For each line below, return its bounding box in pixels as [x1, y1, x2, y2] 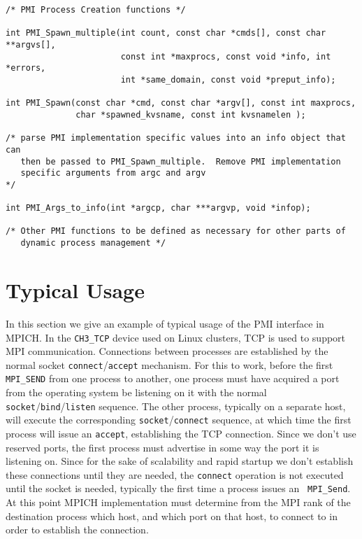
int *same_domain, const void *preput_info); [120, 74, 336, 85]
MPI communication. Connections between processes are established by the [6, 344, 328, 358]
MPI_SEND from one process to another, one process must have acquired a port [6, 371, 340, 386]
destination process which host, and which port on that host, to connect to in [6, 508, 338, 523]
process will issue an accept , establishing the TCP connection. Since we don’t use [6, 426, 356, 440]
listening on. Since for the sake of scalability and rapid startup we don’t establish [6, 454, 354, 468]
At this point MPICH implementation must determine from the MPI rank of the [6, 495, 351, 510]
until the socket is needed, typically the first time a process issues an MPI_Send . [6, 481, 351, 496]
